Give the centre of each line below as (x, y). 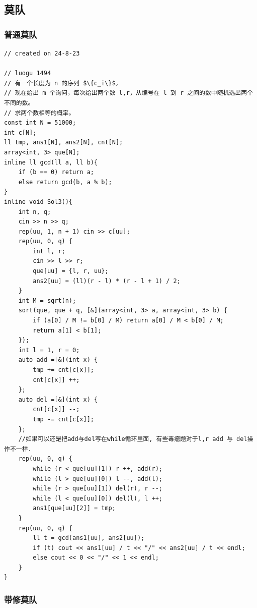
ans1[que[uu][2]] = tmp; (74, 508)
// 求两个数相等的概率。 (39, 113)
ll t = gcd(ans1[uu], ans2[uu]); (89, 538)
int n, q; (35, 212)
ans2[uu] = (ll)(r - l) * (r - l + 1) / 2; (107, 281)
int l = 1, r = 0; (49, 350)
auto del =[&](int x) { (58, 399)
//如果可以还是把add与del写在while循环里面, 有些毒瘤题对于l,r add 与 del (133, 439)
